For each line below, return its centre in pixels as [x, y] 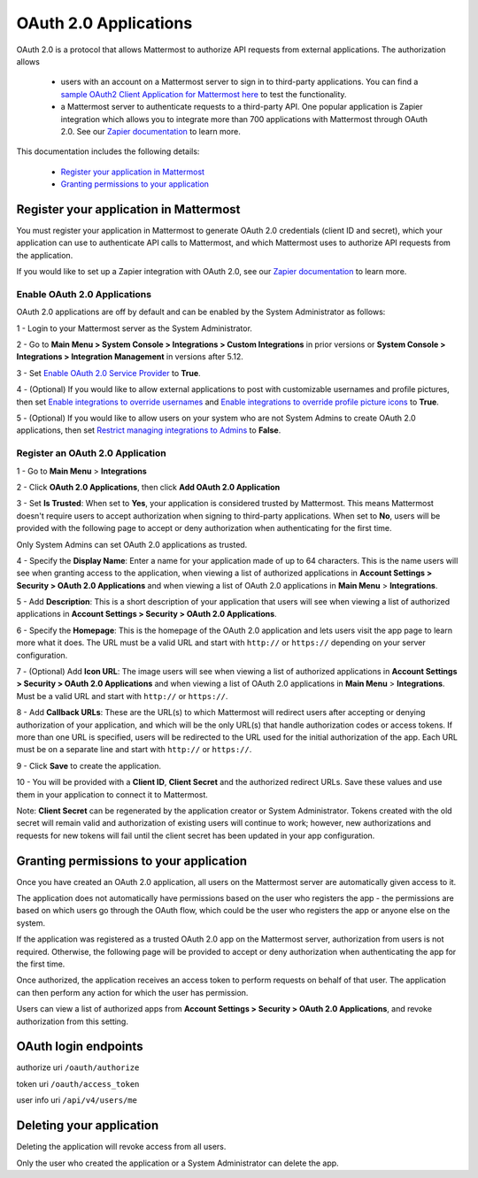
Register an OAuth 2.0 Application [92, 453]
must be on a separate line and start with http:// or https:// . [134, 750]
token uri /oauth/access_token [78, 1083]
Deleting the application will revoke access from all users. [121, 1147]
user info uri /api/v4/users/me [77, 1100]
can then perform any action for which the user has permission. [132, 992]
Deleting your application [88, 1125]
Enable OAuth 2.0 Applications [84, 294]
